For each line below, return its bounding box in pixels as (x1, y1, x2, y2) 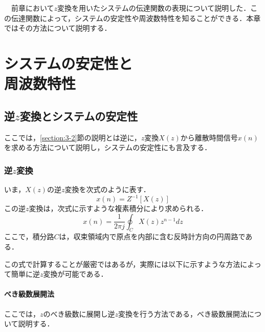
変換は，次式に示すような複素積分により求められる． (29, 203, 208, 214)
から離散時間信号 (180, 132, 238, 142)
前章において (11, 3, 54, 13)
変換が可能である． (43, 268, 108, 279)
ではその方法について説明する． (4, 23, 112, 33)
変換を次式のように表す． (64, 183, 150, 194)
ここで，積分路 (4, 231, 54, 242)
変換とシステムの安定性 (19, 108, 138, 123)
